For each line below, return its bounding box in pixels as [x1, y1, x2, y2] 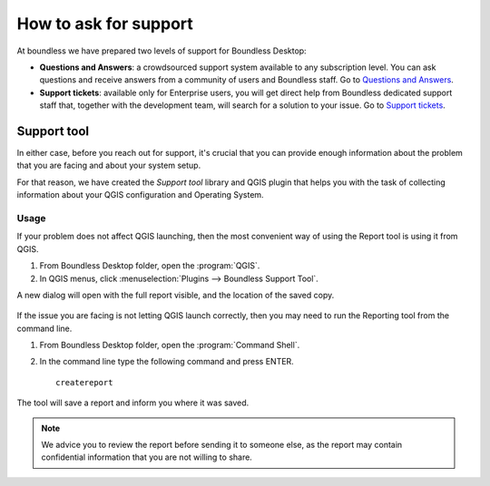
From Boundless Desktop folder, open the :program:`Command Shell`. [39, 340, 300, 351]
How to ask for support [16, 14, 194, 34]
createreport [55, 377, 113, 387]
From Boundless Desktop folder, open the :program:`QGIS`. [39, 260, 260, 271]
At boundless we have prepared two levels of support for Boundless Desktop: [16, 45, 308, 56]
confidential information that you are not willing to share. [41, 452, 253, 462]
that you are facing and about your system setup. [16, 160, 201, 171]
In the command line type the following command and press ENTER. [39, 356, 294, 367]
